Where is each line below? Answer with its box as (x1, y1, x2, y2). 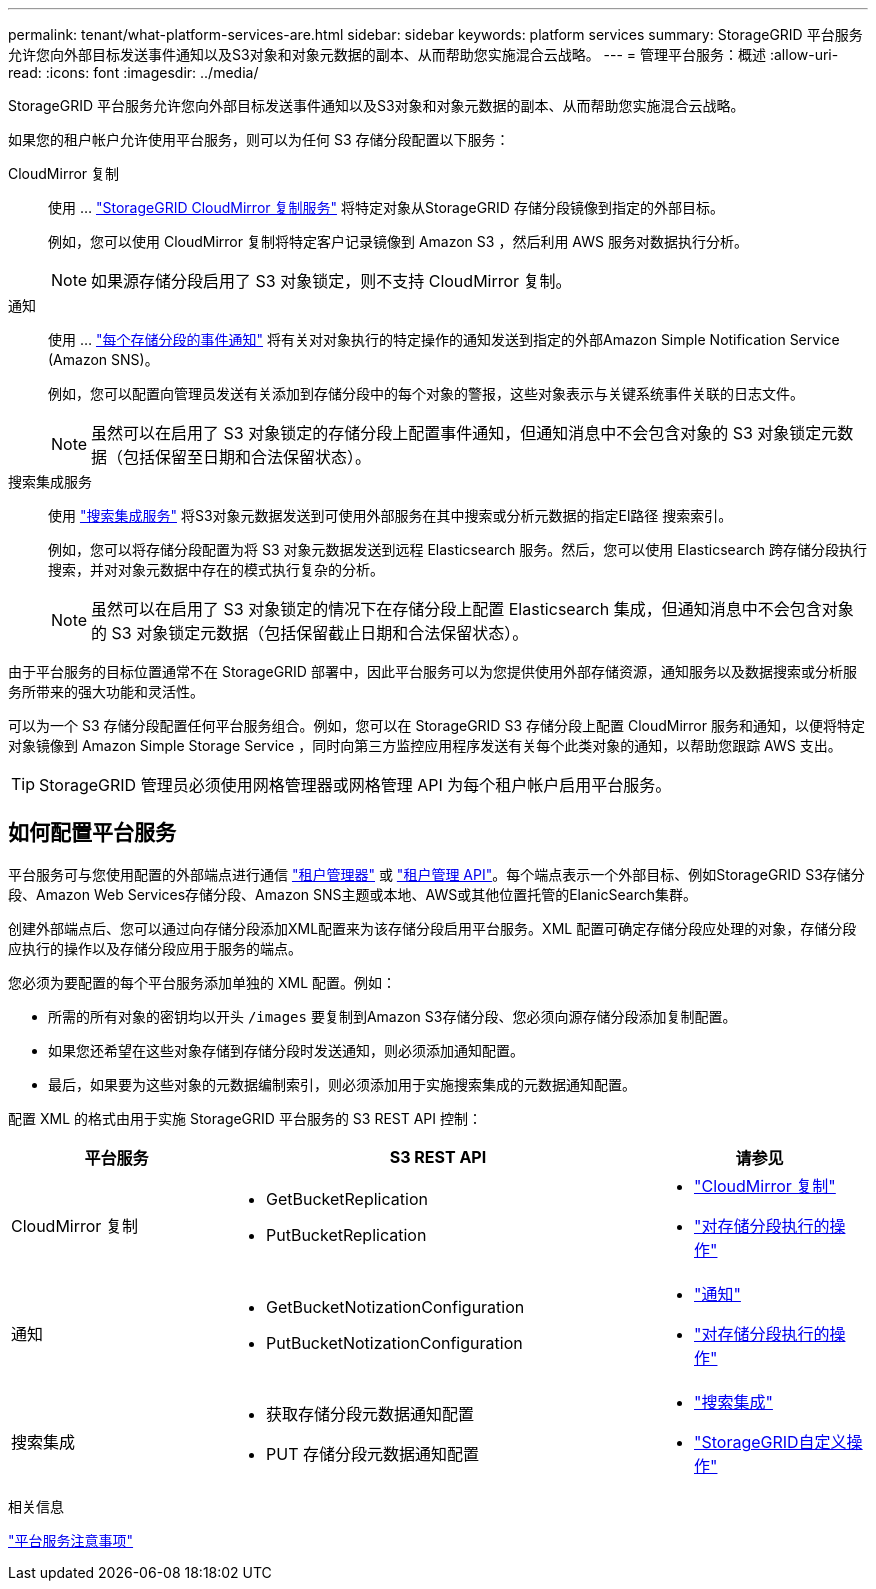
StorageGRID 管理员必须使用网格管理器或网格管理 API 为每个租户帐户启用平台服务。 (39, 775, 672, 795)
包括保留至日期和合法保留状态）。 (123, 447, 372, 467)
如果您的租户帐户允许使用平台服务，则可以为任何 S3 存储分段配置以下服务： (8, 131, 510, 148)
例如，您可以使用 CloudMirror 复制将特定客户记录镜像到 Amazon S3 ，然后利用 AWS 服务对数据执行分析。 (48, 233, 748, 250)
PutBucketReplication (266, 1224, 427, 1245)
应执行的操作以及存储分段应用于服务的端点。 (8, 939, 302, 957)
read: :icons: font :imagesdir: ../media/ (8, 64, 259, 81)
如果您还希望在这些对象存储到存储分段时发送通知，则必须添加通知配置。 (48, 1041, 524, 1059)
